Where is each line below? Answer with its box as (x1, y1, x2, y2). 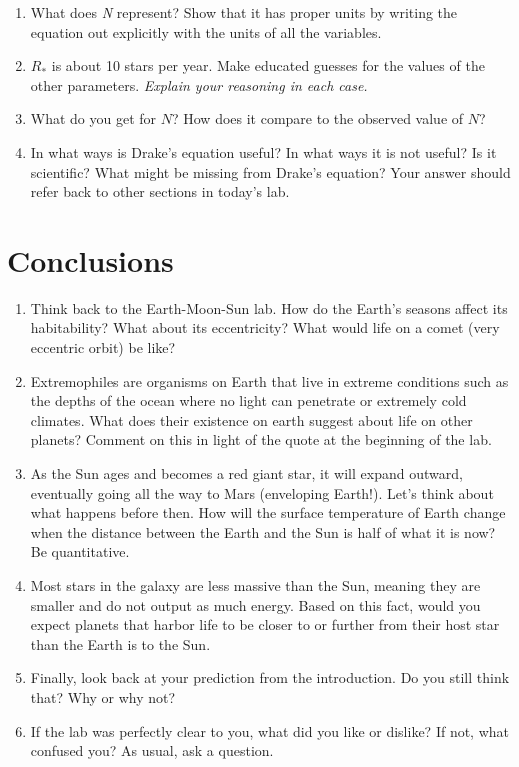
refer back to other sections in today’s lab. (30, 181, 290, 202)
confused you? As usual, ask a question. (30, 740, 274, 761)
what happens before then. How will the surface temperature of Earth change (30, 502, 506, 523)
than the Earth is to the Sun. (30, 633, 211, 654)
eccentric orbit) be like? (30, 337, 176, 358)
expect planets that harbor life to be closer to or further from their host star (30, 614, 500, 635)
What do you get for (30, 108, 157, 129)
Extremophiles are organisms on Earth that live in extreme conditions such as (30, 370, 509, 391)
